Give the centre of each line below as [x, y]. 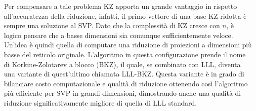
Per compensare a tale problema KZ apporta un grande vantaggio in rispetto [121, 6]
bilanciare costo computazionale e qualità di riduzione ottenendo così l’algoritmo [126, 83]
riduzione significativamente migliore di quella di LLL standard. [101, 102]
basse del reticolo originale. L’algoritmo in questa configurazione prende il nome [125, 54]
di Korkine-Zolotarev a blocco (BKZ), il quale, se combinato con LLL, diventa [122, 64]
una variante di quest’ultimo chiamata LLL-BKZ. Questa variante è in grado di [124, 74]
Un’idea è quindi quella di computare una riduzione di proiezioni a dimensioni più [128, 45]
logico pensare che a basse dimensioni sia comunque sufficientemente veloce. [119, 35]
